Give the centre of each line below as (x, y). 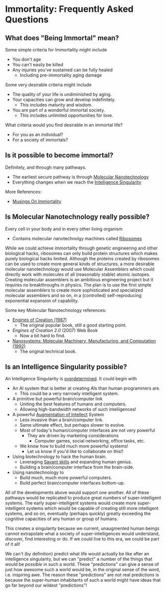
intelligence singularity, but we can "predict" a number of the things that (79, 559)
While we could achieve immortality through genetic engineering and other (82, 248)
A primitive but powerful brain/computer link (57, 399)
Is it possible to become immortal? (59, 155)
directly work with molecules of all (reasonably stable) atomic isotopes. (78, 274)
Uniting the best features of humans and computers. (73, 404)
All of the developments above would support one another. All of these (77, 493)
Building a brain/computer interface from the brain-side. (77, 467)
